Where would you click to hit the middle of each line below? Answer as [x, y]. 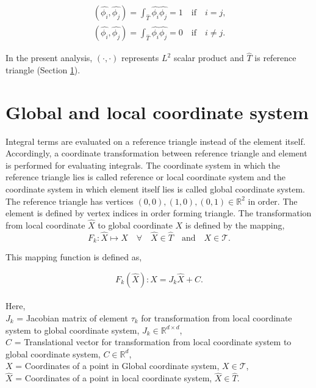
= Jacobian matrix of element [72, 318]
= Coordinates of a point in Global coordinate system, [117, 366]
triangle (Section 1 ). [43, 69]
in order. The [273, 201]
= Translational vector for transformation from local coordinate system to [153, 342]
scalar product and [209, 58]
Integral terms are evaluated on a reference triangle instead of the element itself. [156, 141]
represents [140, 58]
